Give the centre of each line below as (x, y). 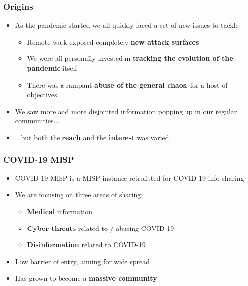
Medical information (60, 211)
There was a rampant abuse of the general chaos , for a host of (127, 85)
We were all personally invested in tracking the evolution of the (130, 58)
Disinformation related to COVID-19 (86, 245)
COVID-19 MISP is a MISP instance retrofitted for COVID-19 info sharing (129, 178)
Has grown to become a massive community (86, 278)
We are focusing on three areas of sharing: (79, 195)
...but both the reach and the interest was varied (92, 137)
